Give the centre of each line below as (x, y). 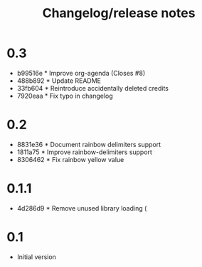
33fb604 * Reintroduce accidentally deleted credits (92, 88)
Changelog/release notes (119, 13)
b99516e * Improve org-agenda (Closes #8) (81, 73)
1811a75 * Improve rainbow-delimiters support (84, 152)
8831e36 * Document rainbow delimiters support (89, 144)
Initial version (36, 257)
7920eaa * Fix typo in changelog (65, 96)
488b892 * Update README (59, 81)
